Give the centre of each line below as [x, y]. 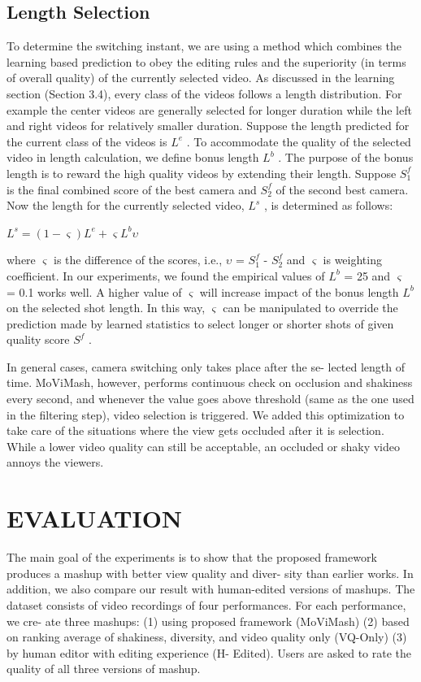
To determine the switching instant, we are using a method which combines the [204, 46]
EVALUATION [95, 518]
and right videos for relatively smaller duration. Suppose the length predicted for [208, 126]
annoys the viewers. [55, 462]
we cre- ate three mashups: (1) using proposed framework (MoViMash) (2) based [208, 621]
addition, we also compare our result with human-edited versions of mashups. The [211, 589]
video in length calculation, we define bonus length [133, 157]
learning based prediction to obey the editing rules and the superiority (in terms [206, 61]
